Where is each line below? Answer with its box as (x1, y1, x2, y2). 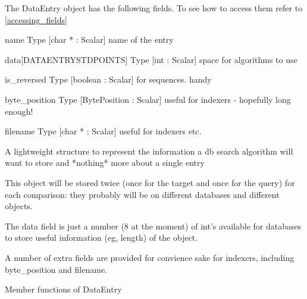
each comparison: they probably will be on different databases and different (5, 188, 280, 200)
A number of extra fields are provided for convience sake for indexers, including (5, 251, 295, 263)
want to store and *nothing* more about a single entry (5, 156, 205, 169)
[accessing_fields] (5, 13, 67, 26)
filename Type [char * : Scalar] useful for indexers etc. (5, 125, 202, 137)
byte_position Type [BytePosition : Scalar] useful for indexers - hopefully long (5, 93, 291, 105)
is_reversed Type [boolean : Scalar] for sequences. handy (5, 73, 212, 86)
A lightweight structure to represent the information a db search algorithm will (5, 144, 293, 157)
